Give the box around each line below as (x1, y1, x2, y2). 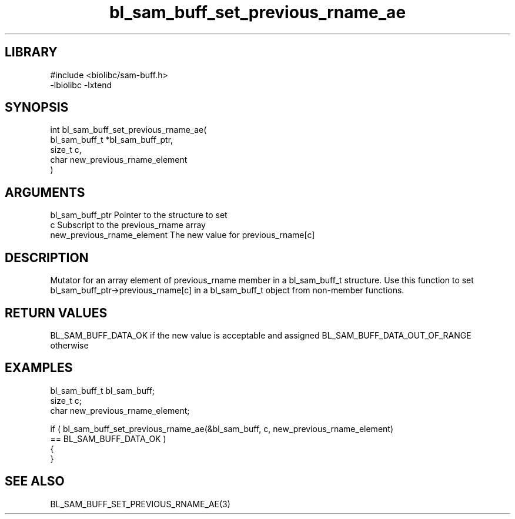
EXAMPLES (5, 360, 73, 376)
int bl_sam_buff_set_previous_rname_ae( (50, 125, 207, 135)
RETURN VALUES (5, 305, 108, 320)
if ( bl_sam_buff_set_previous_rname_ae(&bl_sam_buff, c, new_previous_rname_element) (50, 423, 393, 434)
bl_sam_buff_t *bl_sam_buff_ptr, (50, 135, 173, 145)
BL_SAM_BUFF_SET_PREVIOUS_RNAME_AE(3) (50, 498, 230, 509)
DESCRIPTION (5, 250, 89, 265)
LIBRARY (5, 45, 58, 60)
